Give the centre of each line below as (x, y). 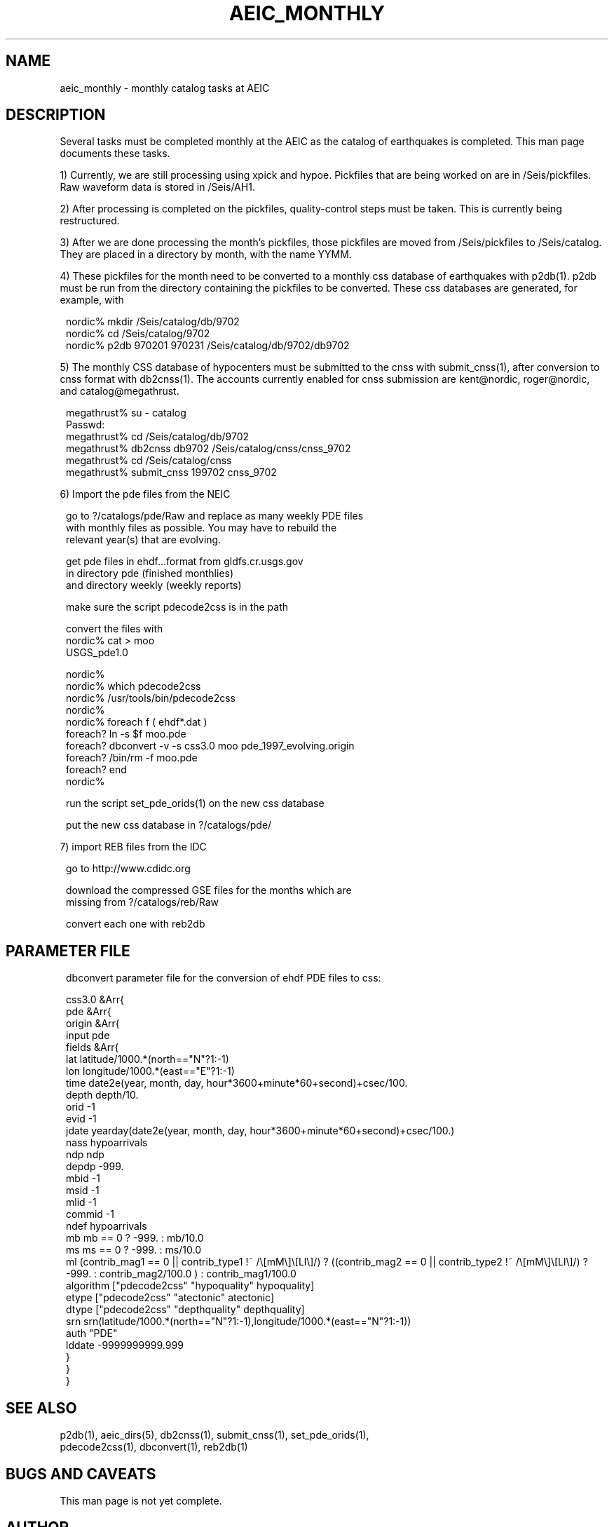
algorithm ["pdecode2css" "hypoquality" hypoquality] (190, 1286)
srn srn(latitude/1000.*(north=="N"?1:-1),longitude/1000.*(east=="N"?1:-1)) (239, 1322)
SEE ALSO (41, 1408)
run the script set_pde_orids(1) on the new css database (195, 803)
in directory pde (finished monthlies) (150, 574)
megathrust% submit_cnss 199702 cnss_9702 (171, 473)
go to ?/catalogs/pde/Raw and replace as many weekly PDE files (215, 516)
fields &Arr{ (93, 1047)
